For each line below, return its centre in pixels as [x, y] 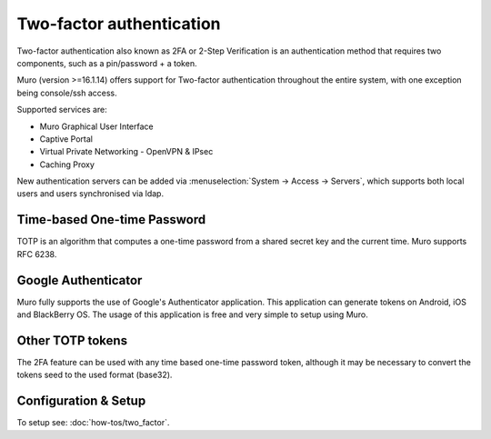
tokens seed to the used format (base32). [95, 375]
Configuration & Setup [81, 401]
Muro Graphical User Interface [96, 126]
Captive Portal [66, 139]
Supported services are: [62, 110]
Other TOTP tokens [72, 340]
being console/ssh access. [67, 93]
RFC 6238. [37, 254]
